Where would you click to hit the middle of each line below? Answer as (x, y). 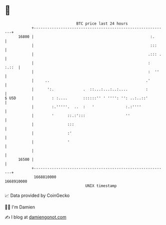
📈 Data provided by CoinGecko (37, 195)
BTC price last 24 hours (102, 24)
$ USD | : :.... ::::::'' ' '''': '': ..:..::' (76, 98)
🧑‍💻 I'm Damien (20, 207)
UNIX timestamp (101, 186)
